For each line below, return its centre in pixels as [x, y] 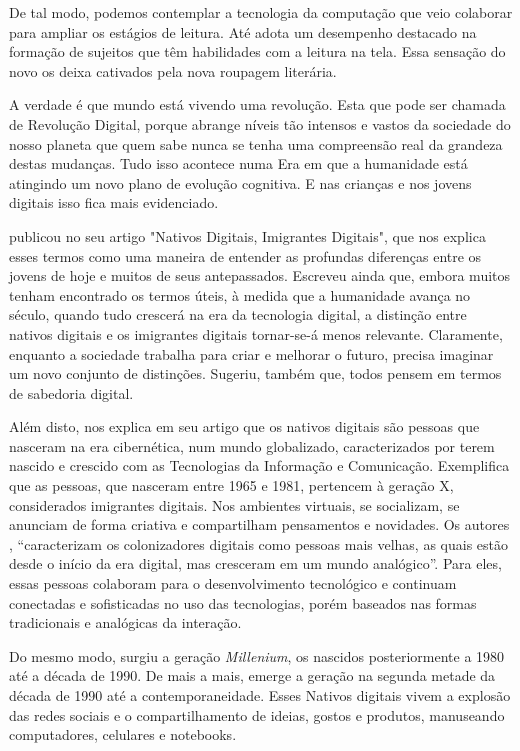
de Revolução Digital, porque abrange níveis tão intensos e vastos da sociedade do [260, 123]
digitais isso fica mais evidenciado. [114, 202]
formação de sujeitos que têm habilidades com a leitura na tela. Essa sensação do [257, 51]
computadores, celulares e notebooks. [123, 734]
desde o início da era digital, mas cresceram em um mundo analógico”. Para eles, [255, 563]
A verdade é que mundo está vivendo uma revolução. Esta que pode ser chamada [257, 104]
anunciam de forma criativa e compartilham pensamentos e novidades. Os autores [259, 524]
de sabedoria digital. [71, 392]
